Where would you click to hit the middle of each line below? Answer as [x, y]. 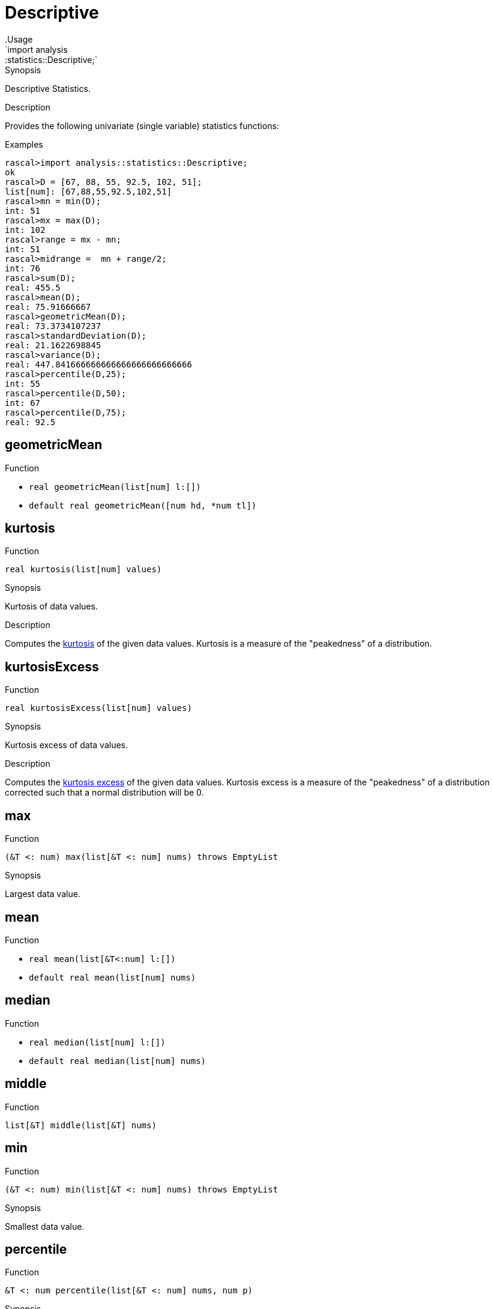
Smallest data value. [45, 1226]
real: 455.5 [33, 287]
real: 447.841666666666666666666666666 [98, 364]
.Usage [19, 39]
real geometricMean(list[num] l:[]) [115, 487]
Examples [24, 144]
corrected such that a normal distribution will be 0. [104, 793]
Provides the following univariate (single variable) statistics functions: [142, 125]
